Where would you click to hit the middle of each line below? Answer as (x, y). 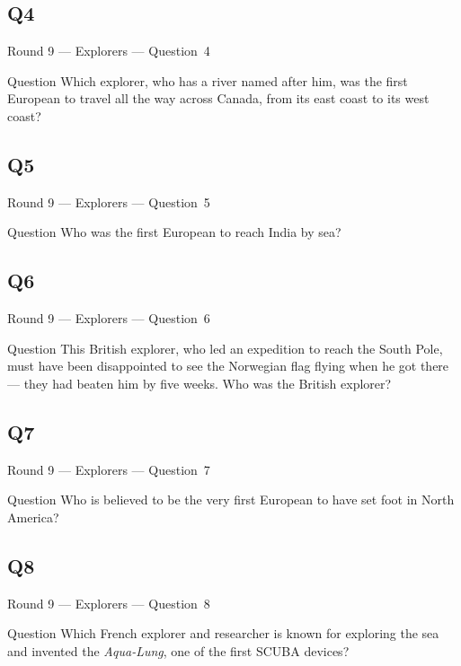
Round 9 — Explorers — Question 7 (109, 469)
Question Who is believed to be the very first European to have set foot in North (231, 499)
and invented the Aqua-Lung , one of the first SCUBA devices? (178, 650)
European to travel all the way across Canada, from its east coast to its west (218, 98)
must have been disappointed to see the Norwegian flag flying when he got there (228, 366)
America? (33, 517)
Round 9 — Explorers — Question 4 (109, 51)
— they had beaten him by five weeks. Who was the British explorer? (199, 383)
